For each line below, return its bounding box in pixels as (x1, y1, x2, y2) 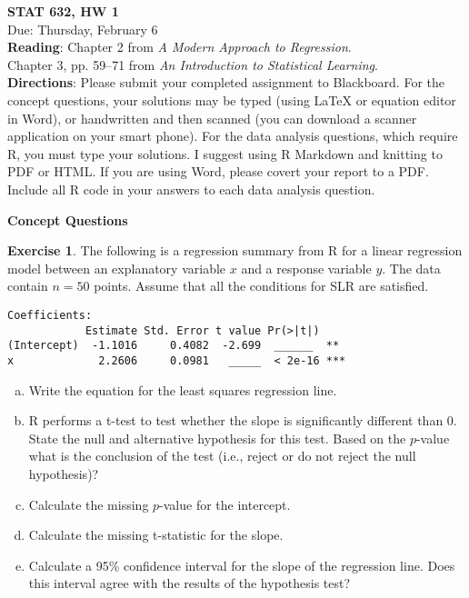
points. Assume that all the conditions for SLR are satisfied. (94, 276, 429, 295)
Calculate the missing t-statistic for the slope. (28, 525, 284, 544)
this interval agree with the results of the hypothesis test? (28, 573, 351, 593)
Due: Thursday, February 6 (7, 19, 158, 38)
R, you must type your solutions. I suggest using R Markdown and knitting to (7, 144, 443, 163)
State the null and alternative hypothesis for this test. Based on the (28, 428, 406, 447)
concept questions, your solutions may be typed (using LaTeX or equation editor (7, 90, 456, 109)
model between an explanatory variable (7, 258, 226, 277)
